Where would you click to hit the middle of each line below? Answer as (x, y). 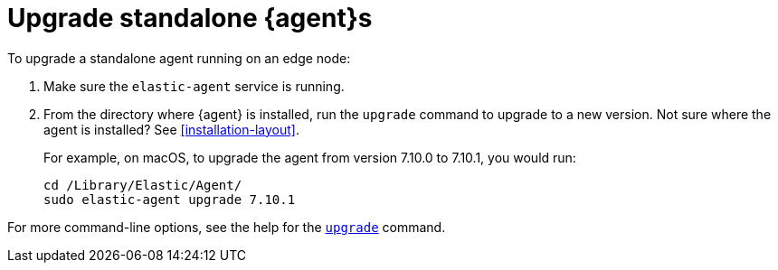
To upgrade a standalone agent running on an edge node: (179, 58)
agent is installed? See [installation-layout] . (171, 129)
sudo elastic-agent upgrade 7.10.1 (170, 199)
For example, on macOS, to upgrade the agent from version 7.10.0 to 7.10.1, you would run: (310, 157)
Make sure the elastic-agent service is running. (194, 86)
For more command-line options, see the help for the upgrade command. (227, 227)
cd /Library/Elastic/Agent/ (143, 185)
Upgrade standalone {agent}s (190, 18)
